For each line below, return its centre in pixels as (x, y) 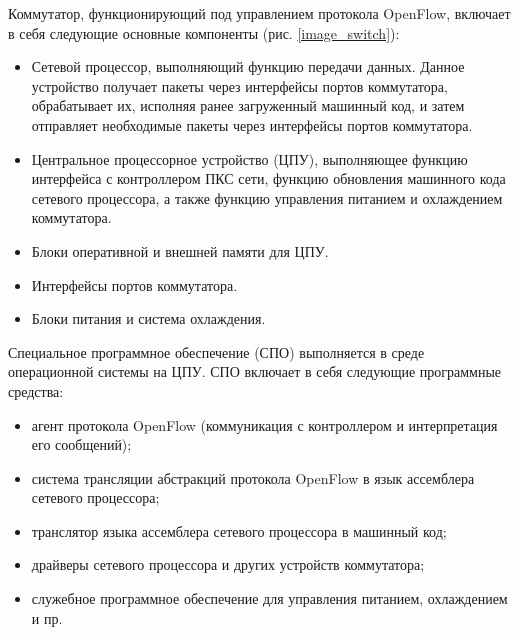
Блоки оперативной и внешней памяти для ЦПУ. (180, 250)
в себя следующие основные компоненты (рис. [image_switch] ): (204, 32)
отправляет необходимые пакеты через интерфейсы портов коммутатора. (252, 124)
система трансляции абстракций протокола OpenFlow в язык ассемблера (253, 477)
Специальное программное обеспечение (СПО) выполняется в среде (216, 351)
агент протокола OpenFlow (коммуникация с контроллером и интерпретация (264, 424)
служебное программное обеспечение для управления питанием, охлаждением (269, 598)
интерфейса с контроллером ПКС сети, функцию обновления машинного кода (268, 178)
